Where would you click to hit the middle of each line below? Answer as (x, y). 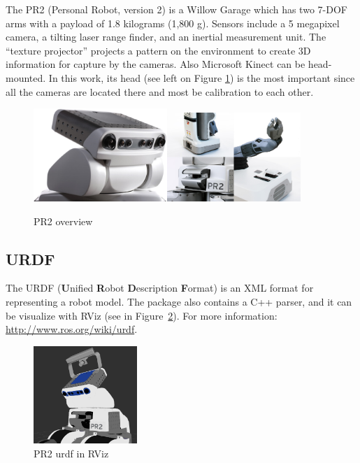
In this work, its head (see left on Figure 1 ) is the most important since (202, 77)
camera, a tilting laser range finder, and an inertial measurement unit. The (166, 37)
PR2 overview (63, 221)
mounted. (26, 77)
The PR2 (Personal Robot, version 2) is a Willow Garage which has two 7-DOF (177, 9)
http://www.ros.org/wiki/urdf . (72, 329)
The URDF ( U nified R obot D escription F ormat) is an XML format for (160, 288)
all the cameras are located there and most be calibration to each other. (160, 91)
